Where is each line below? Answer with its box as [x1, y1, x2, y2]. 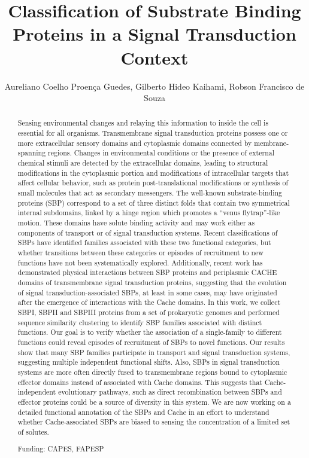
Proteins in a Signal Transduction [13, 22, 296, 46]
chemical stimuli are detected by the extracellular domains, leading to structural [17, 158, 268, 168]
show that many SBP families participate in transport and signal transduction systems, [17, 347, 290, 357]
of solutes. [17, 426, 49, 436]
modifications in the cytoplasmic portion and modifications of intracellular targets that [17, 167, 289, 178]
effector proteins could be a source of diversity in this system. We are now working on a [17, 396, 291, 407]
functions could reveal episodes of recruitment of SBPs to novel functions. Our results [17, 337, 285, 347]
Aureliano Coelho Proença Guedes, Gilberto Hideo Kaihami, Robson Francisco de [4, 80, 305, 92]
